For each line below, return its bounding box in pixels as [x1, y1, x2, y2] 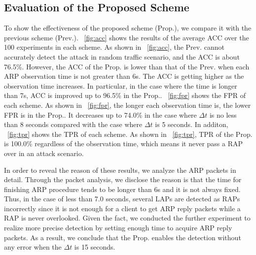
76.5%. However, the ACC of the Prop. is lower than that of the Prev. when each [4, 61, 250, 71]
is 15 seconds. [74, 242, 115, 252]
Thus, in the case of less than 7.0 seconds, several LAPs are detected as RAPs [4, 193, 240, 204]
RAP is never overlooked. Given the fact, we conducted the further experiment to [4, 213, 251, 223]
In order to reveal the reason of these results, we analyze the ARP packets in [4, 164, 236, 175]
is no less [209, 109, 237, 120]
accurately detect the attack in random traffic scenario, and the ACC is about [4, 51, 240, 62]
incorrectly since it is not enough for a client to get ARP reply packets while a [4, 203, 241, 213]
